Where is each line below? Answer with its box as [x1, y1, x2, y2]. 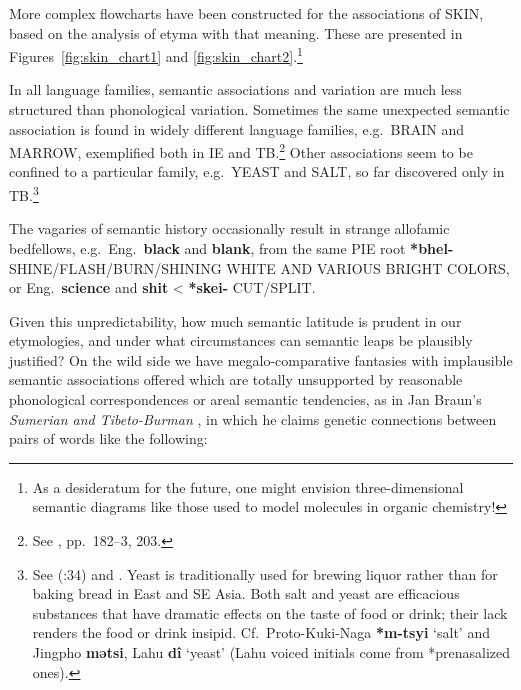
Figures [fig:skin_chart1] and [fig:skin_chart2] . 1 [9, 43, 303, 66]
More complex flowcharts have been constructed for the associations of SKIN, [9, 3, 484, 23]
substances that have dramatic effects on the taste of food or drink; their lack [32, 602, 508, 623]
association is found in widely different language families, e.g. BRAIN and [9, 118, 464, 139]
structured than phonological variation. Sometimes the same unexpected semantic [9, 99, 510, 120]
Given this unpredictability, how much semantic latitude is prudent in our [9, 310, 462, 331]
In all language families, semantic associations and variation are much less [9, 79, 462, 100]
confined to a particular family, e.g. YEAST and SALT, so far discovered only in [9, 161, 505, 182]
